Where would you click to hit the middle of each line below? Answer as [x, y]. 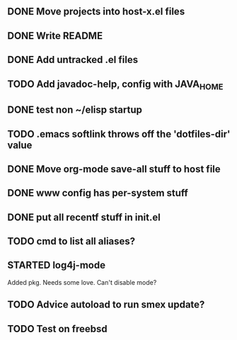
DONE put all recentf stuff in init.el [84, 217]
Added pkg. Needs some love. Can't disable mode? [82, 282]
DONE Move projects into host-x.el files [96, 12]
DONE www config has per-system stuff [98, 193]
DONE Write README [55, 36]
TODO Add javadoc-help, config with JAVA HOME [115, 85]
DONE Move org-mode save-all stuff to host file [114, 169]
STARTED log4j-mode [57, 265]
